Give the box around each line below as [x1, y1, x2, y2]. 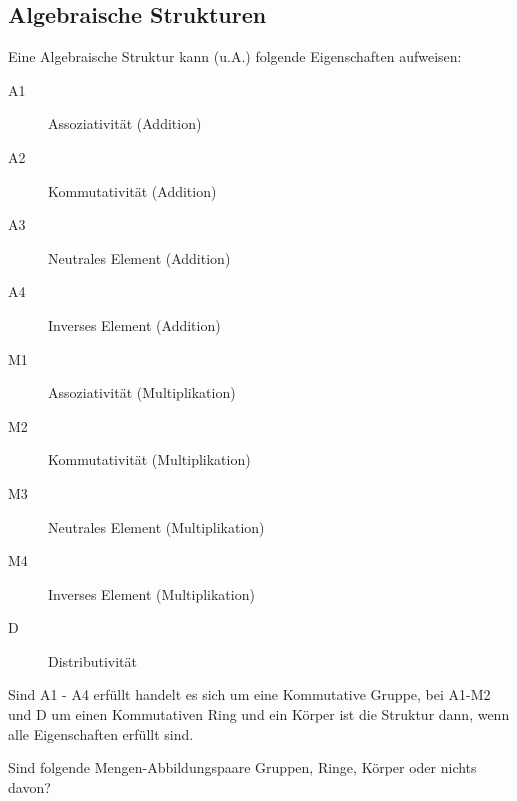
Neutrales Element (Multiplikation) [48, 516, 265, 537]
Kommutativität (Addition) [48, 180, 217, 201]
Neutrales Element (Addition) [48, 247, 231, 268]
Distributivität [48, 650, 138, 671]
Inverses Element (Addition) [48, 314, 221, 335]
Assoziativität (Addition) [48, 113, 202, 134]
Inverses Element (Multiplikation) [48, 583, 255, 604]
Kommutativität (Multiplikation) [48, 449, 251, 470]
